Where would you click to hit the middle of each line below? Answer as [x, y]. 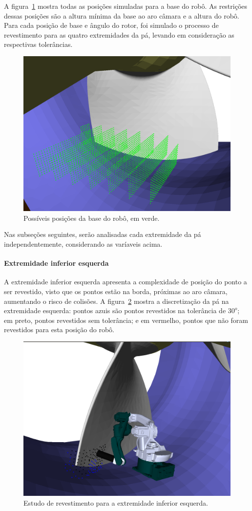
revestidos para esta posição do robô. [59, 330]
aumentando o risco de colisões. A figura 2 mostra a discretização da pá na [116, 301]
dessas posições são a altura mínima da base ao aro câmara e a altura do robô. [122, 15]
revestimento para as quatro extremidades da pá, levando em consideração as [119, 34]
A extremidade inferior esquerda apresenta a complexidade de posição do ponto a [126, 282]
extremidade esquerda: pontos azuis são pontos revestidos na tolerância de [115, 310]
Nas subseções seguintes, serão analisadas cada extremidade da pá [103, 234]
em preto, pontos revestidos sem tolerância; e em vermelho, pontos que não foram [126, 320]
